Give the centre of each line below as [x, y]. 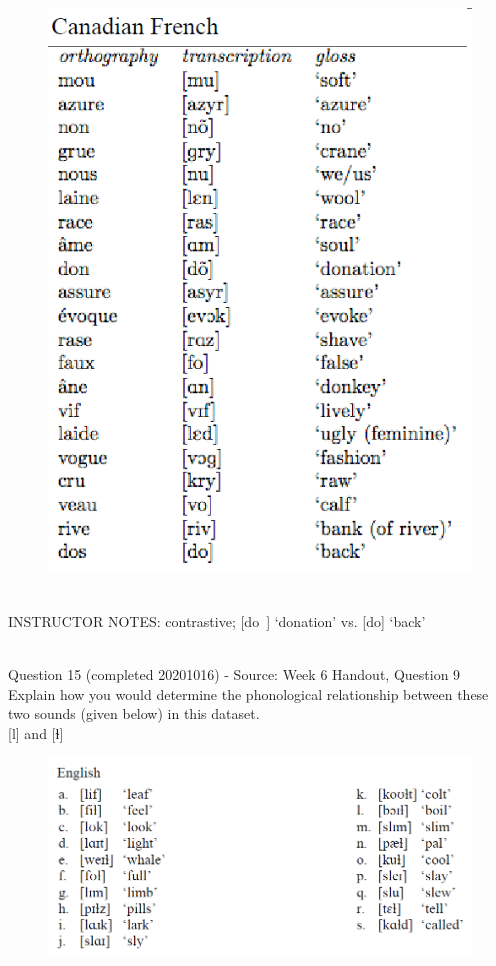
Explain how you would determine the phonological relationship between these [248, 693]
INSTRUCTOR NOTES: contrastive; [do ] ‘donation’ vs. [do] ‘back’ [217, 621]
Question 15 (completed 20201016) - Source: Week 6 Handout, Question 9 [234, 674]
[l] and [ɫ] [36, 733]
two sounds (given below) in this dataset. [134, 713]
